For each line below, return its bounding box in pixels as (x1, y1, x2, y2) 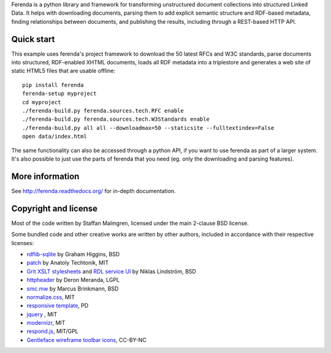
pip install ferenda (22, 82, 84, 88)
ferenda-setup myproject (22, 90, 97, 97)
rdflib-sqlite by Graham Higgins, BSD (26, 250, 120, 257)
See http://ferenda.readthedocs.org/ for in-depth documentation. (11, 187, 176, 194)
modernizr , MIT (26, 319, 66, 327)
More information (11, 171, 80, 181)
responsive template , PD (26, 302, 89, 309)
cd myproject (22, 99, 61, 105)
